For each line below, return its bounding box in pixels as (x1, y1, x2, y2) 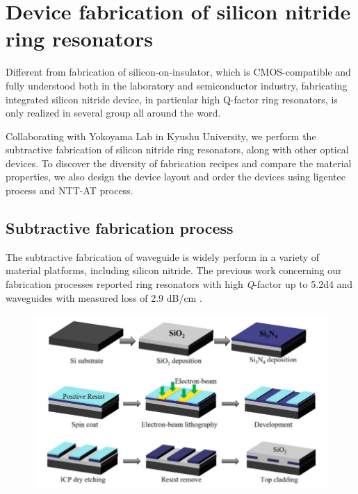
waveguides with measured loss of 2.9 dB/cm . (6, 290, 202, 305)
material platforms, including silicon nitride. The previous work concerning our (6, 263, 342, 278)
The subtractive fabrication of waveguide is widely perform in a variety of (6, 249, 320, 264)
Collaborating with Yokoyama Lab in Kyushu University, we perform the (6, 128, 316, 143)
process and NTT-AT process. (6, 183, 133, 198)
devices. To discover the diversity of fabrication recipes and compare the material (6, 155, 352, 170)
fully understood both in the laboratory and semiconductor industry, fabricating (6, 78, 348, 92)
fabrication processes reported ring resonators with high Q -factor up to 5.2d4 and (6, 277, 353, 291)
